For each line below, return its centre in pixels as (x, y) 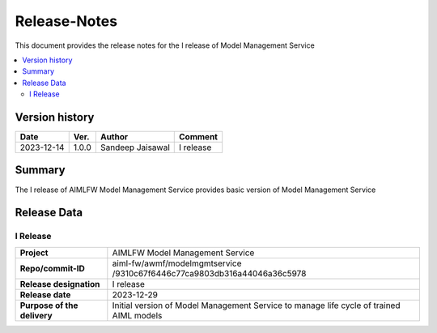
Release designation (60, 284)
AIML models (137, 315)
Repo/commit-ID (52, 268)
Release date (45, 294)
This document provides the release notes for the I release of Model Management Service (165, 45)
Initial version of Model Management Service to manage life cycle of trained (256, 305)
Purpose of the (49, 305)
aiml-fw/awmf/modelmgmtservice (177, 263)
